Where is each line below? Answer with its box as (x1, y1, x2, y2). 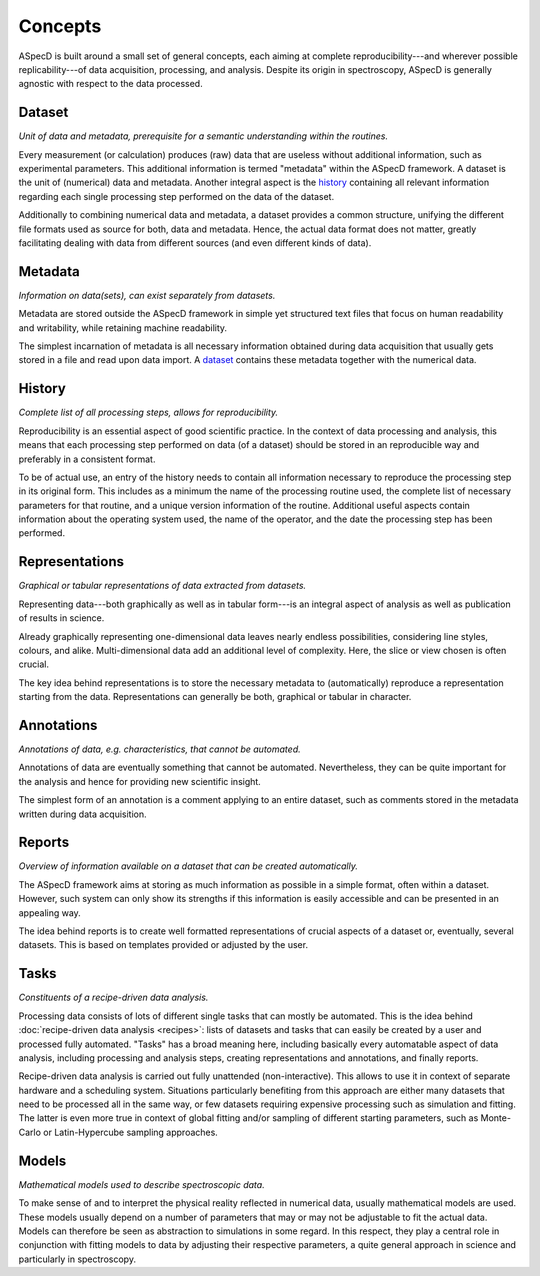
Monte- (480, 1112, 512, 1124)
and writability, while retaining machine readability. (18, 321, 228, 334)
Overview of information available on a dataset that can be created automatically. (18, 860, 359, 872)
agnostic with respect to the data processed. (18, 78, 204, 90)
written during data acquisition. (18, 808, 147, 820)
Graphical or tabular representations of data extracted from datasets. (18, 580, 307, 592)
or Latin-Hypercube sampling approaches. (43, 1126, 219, 1138)
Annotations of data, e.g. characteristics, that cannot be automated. (18, 743, 301, 755)
